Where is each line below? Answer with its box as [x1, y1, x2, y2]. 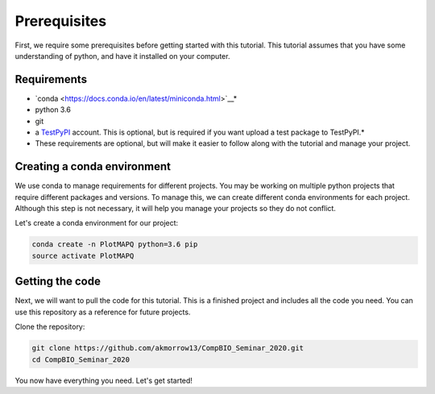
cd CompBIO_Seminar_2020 [31, 355, 130, 364]
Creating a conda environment [14, 160, 171, 173]
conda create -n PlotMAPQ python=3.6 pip [31, 240, 198, 249]
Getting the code [14, 275, 101, 288]
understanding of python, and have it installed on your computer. [14, 51, 230, 60]
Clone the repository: [14, 322, 85, 332]
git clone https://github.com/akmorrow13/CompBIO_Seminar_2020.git [31, 343, 304, 353]
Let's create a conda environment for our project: [14, 218, 179, 228]
